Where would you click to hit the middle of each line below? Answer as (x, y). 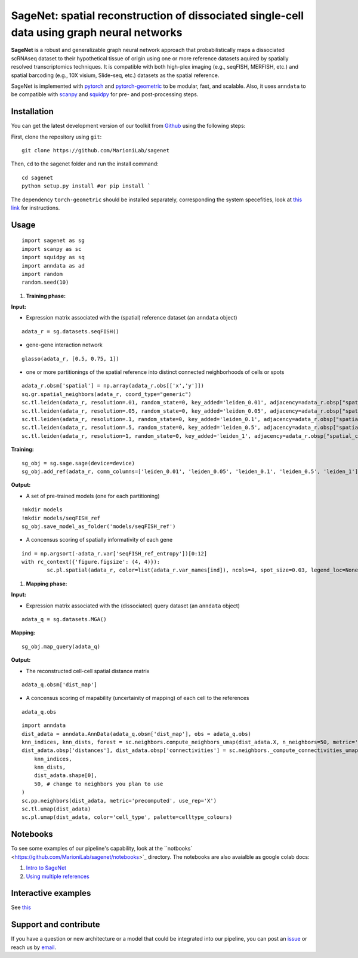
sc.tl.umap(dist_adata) (56, 809)
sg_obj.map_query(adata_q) (61, 646)
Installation (32, 111)
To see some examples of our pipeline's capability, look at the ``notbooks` (102, 849)
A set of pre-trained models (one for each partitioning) (93, 496)
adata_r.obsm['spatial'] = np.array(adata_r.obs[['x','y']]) (113, 386)
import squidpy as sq (53, 257)
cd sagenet (38, 177)
